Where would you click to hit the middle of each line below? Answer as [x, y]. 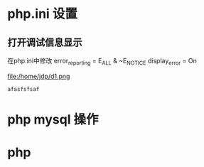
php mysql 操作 [53, 119]
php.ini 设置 [43, 14]
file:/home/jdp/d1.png [39, 76]
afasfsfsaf [23, 89]
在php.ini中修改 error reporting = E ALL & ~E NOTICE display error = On [102, 62]
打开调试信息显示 [45, 42]
